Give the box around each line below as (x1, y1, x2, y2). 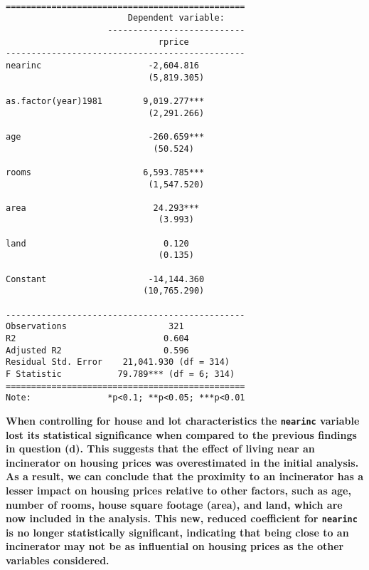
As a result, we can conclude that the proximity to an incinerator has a (6, 469, 364, 484)
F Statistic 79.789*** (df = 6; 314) (6, 369, 235, 379)
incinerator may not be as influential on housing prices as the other (6, 539, 344, 554)
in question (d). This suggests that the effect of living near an (6, 441, 315, 456)
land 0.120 (6, 238, 189, 249)
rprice (158, 36, 189, 47)
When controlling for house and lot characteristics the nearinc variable (6, 413, 360, 427)
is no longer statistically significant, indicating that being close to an (6, 524, 349, 539)
